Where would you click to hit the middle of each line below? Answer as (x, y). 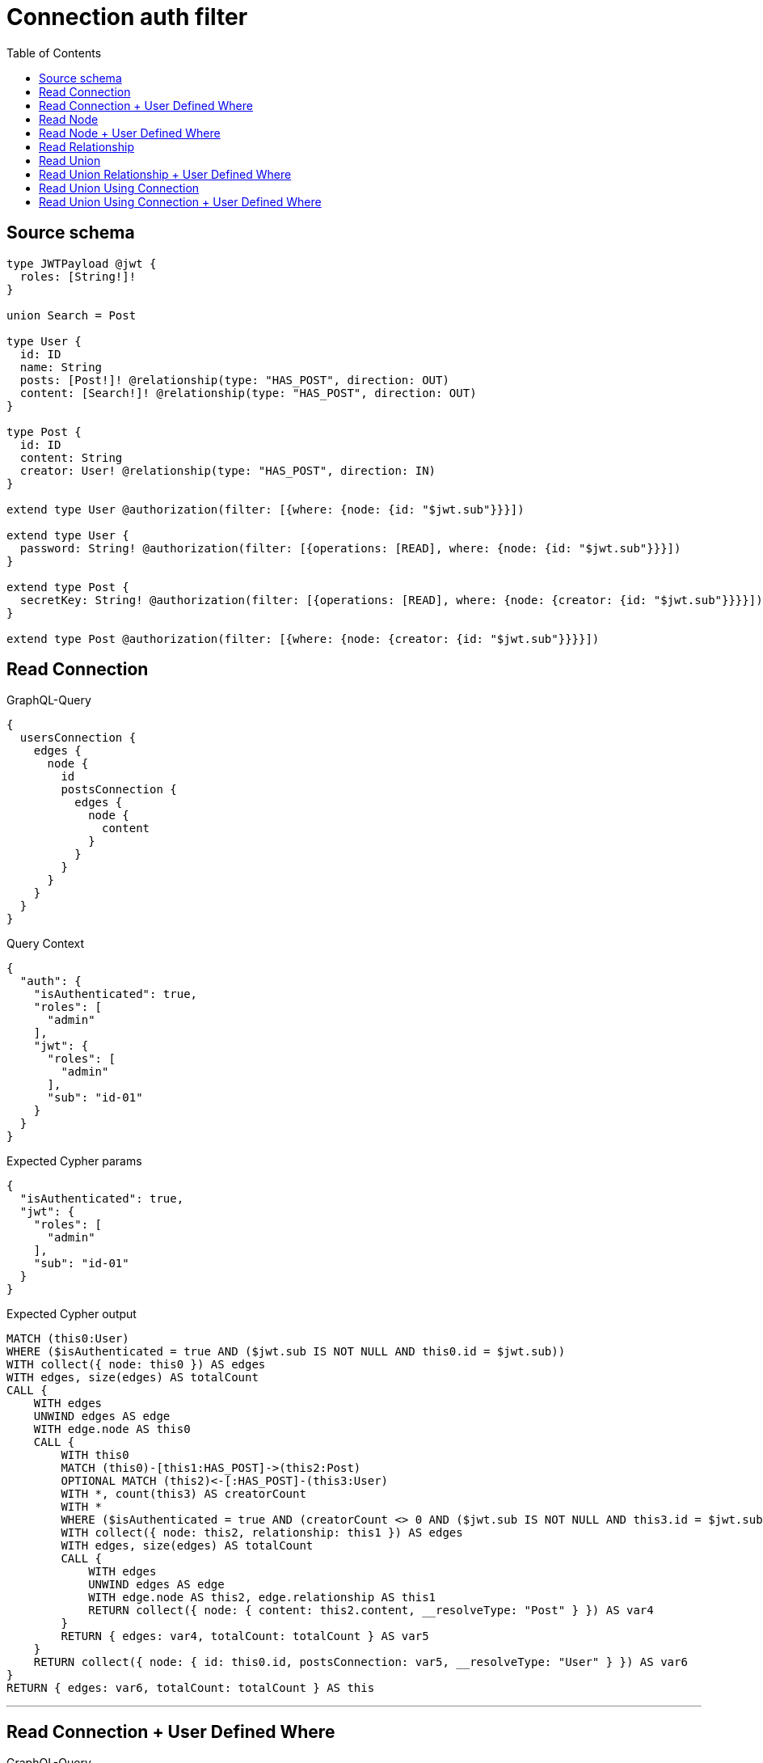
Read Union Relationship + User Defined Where (165, 174)
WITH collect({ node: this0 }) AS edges (136, 1365)
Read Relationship (86, 146)
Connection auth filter (127, 17)
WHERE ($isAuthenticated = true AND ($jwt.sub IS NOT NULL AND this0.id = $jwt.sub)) (286, 1352)
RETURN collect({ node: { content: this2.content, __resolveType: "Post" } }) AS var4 (371, 1611)
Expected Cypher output (72, 1314)
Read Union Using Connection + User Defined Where (180, 201)
